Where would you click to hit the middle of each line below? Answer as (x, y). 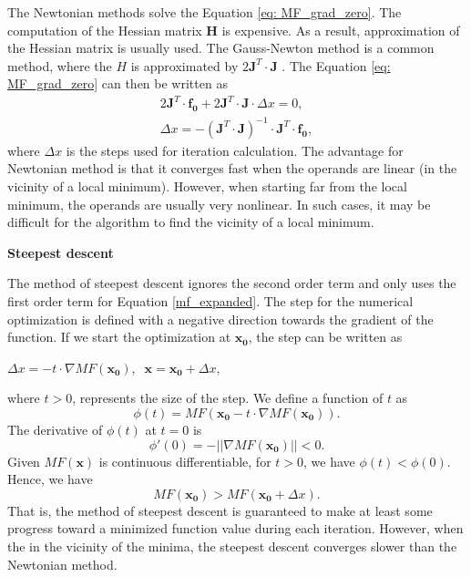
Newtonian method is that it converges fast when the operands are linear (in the (232, 168)
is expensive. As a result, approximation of (341, 30)
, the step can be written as (325, 337)
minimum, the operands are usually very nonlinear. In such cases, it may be (219, 204)
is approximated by (184, 65)
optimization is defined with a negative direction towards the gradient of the (220, 319)
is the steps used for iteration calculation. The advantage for (235, 150)
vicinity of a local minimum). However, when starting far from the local (207, 186)
